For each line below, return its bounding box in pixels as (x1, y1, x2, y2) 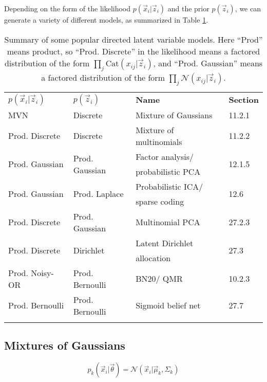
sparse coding (136, 195, 184, 207)
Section (228, 94, 259, 106)
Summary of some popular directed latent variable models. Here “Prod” (4, 33, 263, 45)
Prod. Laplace (73, 188, 124, 200)
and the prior (167, 3, 209, 13)
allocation (136, 251, 171, 264)
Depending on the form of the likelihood (4, 3, 131, 13)
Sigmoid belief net (136, 299, 201, 312)
